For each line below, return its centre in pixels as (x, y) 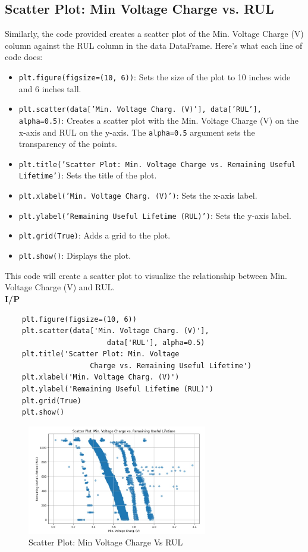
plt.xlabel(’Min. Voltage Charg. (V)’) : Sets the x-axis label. (138, 195)
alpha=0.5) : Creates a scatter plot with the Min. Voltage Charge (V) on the (158, 120)
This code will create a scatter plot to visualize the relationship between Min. (146, 275)
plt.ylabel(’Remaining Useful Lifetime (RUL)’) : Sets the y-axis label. (155, 215)
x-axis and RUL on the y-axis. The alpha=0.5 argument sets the (137, 132)
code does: (24, 57)
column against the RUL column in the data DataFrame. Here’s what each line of (154, 45)
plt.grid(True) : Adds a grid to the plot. (95, 235)
